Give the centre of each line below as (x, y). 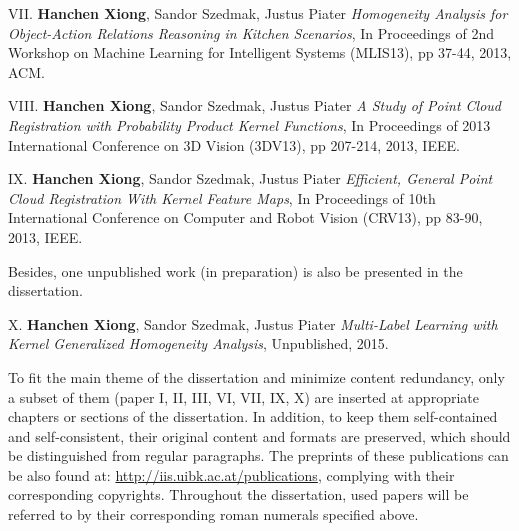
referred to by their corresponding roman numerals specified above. (213, 514)
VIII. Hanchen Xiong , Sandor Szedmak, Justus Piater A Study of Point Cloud (255, 105)
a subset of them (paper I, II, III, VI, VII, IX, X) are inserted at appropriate (243, 396)
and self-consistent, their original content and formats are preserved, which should (259, 435)
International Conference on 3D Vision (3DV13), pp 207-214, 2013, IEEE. (234, 144)
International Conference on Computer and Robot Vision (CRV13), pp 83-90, (245, 217)
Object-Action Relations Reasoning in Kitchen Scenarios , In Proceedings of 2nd (251, 32)
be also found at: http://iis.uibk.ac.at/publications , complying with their (231, 474)
